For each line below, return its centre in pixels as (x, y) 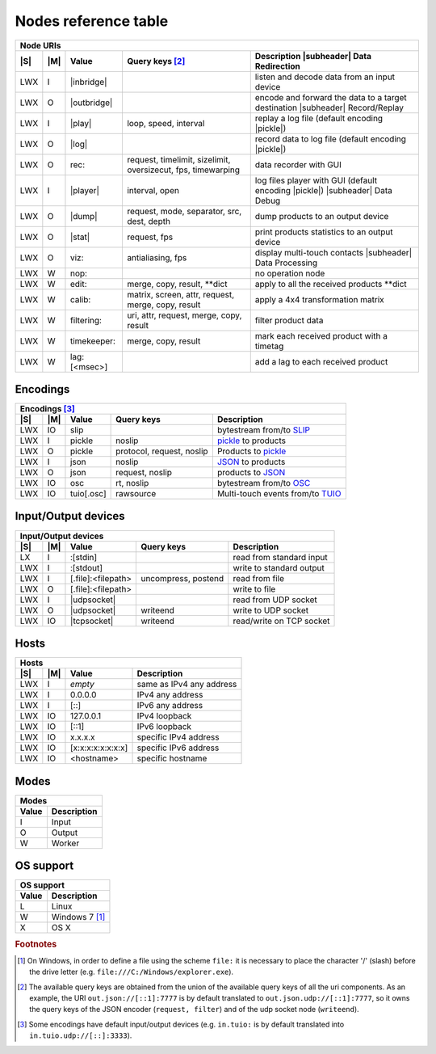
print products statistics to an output (324, 232)
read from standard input (280, 557)
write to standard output (279, 567)
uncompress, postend (182, 578)
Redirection (277, 66)
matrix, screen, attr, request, (180, 294)
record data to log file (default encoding (331, 139)
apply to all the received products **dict (331, 284)
